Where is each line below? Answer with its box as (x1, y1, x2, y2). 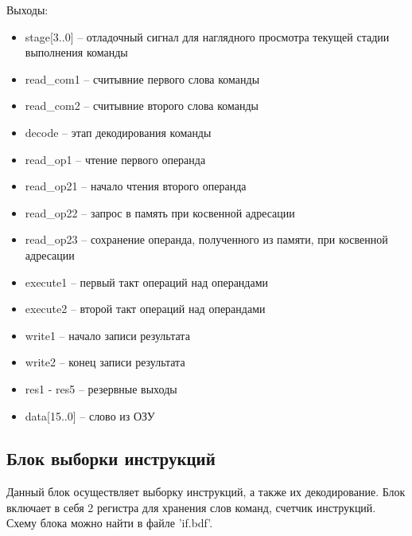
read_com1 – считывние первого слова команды (25, 70, 260, 87)
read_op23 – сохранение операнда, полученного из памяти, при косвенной (25, 231, 388, 248)
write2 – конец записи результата (25, 354, 185, 370)
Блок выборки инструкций (6, 446, 216, 471)
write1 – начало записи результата (25, 327, 190, 343)
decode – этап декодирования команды (25, 123, 212, 140)
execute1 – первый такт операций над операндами (25, 273, 269, 290)
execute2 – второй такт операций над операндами (25, 300, 266, 317)
